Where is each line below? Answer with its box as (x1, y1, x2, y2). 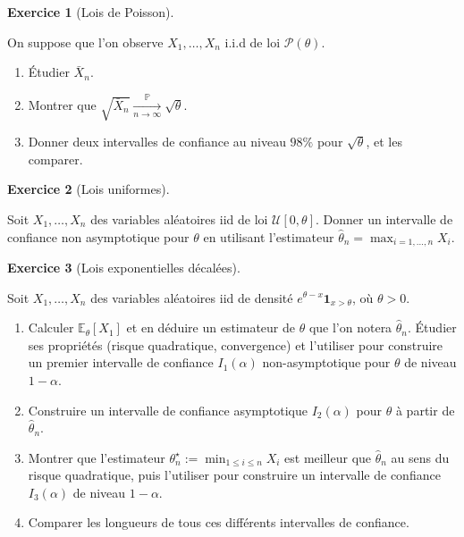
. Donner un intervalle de (316, 209, 453, 228)
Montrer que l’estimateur (28, 448, 165, 466)
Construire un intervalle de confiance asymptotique (28, 400, 308, 419)
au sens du (391, 448, 450, 466)
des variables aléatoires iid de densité (90, 288, 293, 306)
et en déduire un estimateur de (126, 318, 295, 337)
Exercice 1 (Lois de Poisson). (7, 3, 174, 21)
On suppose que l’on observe (7, 32, 164, 51)
